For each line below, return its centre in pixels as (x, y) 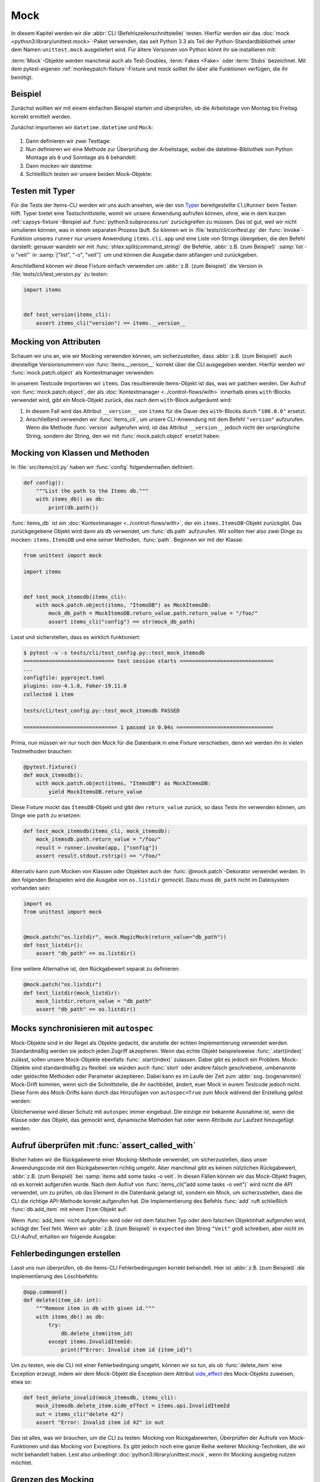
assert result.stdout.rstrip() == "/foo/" (98, 856)
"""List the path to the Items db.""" (92, 491)
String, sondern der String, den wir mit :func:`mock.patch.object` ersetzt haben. (123, 436)
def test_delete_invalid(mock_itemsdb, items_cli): (100, 1398)
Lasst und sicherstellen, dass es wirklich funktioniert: (76, 637)
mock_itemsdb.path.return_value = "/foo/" (98, 839)
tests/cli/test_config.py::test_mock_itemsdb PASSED (102, 711)
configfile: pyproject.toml (64, 678)
